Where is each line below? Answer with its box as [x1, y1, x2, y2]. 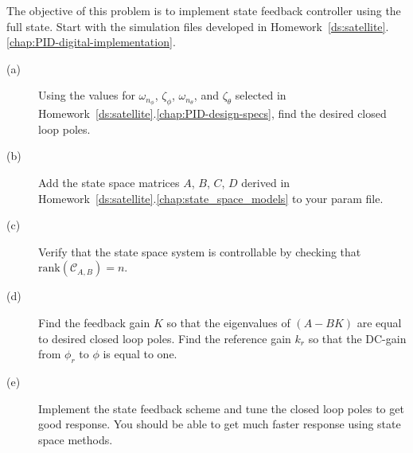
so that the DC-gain [308, 330, 407, 346]
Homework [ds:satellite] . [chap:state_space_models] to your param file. [38, 189, 384, 206]
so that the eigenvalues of [166, 314, 290, 330]
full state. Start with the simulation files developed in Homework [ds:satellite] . [6, 18, 389, 34]
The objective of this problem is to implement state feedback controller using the [6, 2, 401, 18]
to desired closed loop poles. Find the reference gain [38, 330, 291, 346]
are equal [357, 314, 402, 330]
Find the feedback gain [38, 314, 150, 330]
